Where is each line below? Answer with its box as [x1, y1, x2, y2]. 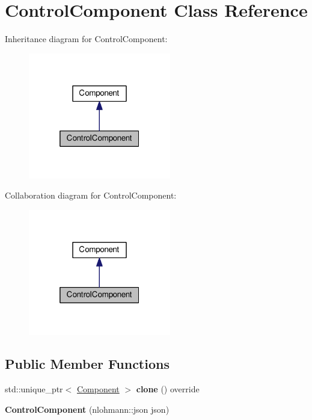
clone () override [136, 383, 200, 395]
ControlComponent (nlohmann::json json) [5, 403, 170, 415]
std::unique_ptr [5, 383, 63, 395]
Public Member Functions [5, 354, 170, 373]
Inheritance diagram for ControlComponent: [5, 32, 168, 45]
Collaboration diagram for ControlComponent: [5, 189, 177, 202]
